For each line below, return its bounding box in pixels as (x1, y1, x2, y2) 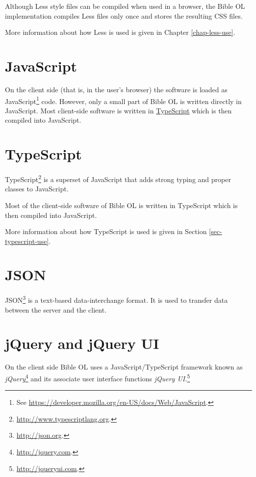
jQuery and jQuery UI (5, 333, 159, 353)
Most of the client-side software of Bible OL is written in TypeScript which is (5, 200, 238, 210)
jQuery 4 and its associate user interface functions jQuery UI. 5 (5, 371, 190, 383)
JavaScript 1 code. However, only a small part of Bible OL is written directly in (5, 94, 242, 106)
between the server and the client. (5, 304, 107, 315)
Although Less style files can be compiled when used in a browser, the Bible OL (5, 1, 245, 11)
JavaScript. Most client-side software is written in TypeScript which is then (5, 105, 232, 115)
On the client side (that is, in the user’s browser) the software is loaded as (5, 84, 228, 94)
